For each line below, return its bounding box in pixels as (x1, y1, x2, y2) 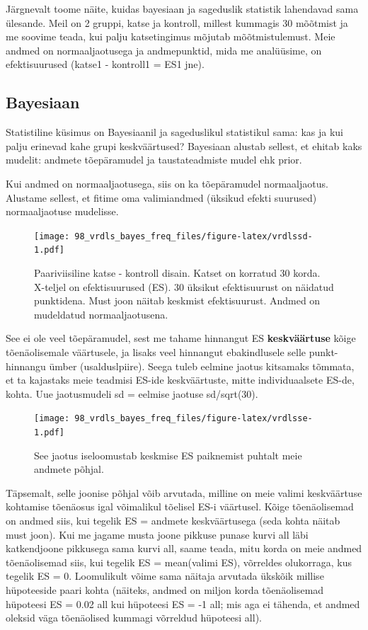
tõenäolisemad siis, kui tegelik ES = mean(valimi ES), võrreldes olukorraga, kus (6, 554, 352, 569)
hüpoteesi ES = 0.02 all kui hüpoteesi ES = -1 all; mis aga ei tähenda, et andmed (6, 596, 360, 611)
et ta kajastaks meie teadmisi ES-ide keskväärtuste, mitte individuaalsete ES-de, (6, 372, 355, 387)
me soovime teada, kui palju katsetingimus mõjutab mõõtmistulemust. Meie (6, 29, 335, 44)
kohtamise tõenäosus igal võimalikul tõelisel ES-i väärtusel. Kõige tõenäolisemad (6, 499, 354, 514)
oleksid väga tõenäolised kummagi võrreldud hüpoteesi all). (6, 610, 262, 625)
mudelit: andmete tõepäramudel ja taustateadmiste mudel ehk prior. (6, 152, 302, 167)
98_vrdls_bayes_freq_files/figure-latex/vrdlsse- (74, 413, 313, 424)
